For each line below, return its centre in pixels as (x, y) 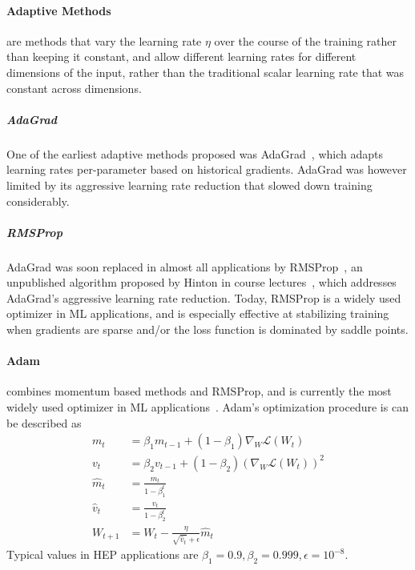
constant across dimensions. (74, 88)
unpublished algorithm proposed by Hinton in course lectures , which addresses (201, 282)
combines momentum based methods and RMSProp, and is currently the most (199, 391)
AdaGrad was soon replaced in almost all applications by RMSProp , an (185, 266)
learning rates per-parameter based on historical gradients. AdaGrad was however (207, 169)
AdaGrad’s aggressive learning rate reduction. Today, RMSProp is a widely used (204, 297)
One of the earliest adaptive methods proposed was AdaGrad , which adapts (195, 153)
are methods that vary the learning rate (104, 40)
